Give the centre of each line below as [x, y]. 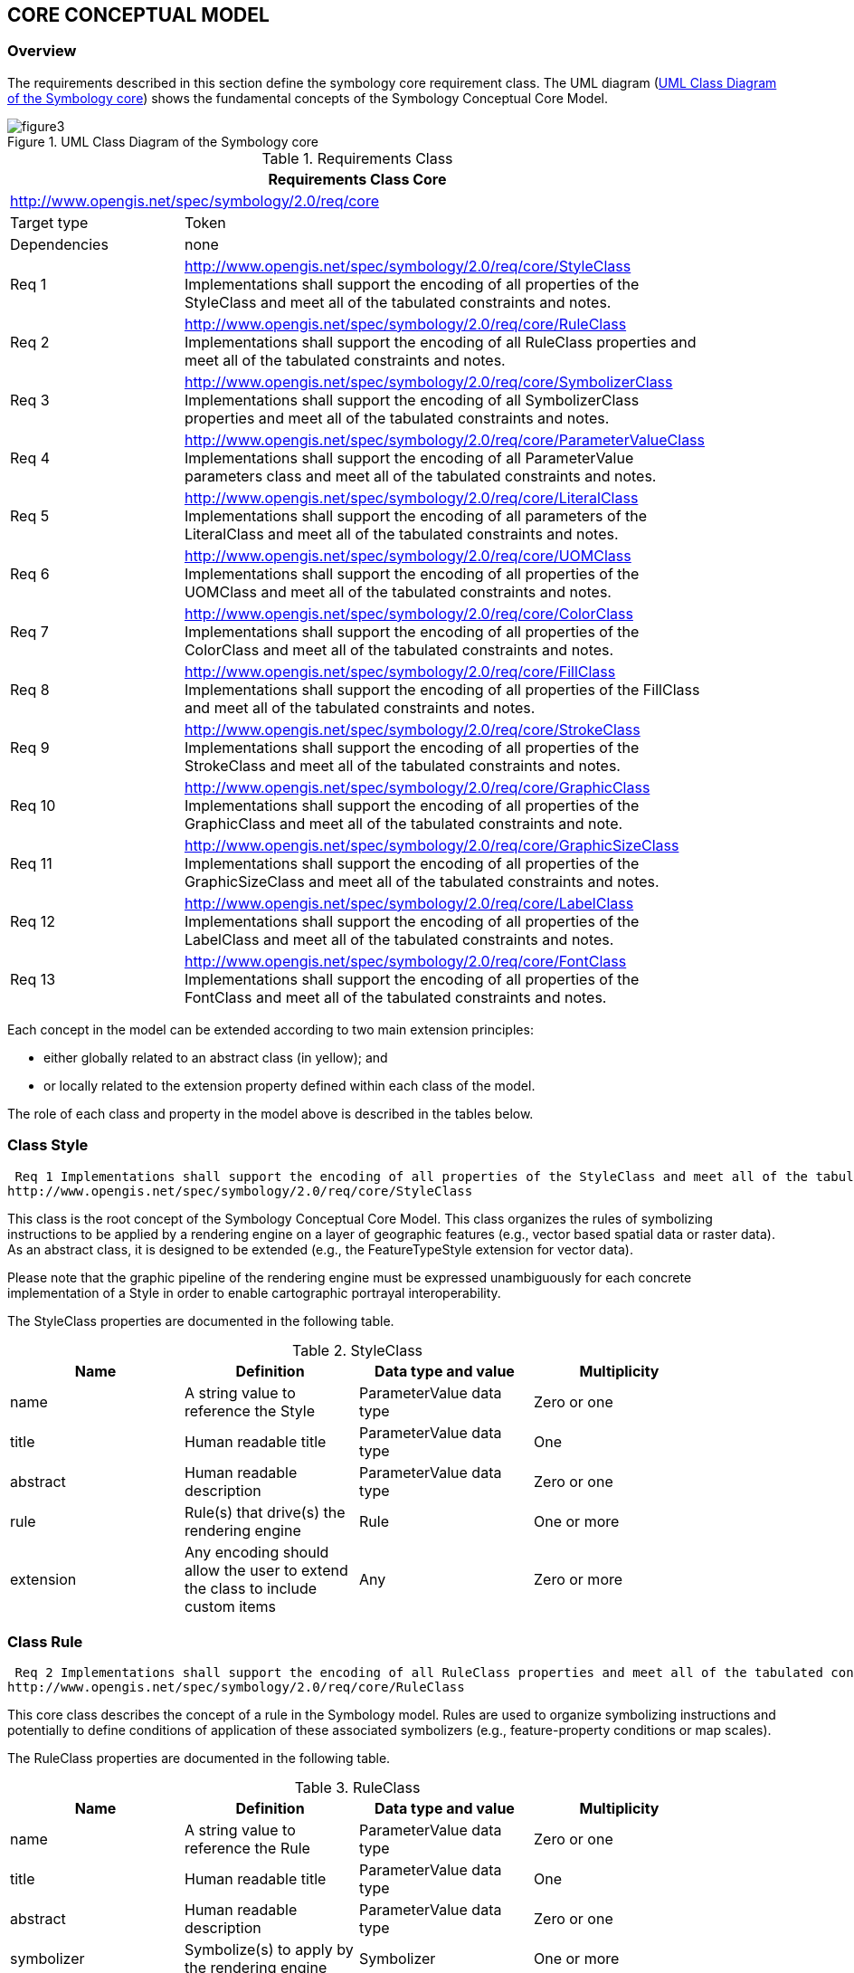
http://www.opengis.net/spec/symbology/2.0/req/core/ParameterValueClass [444, 439]
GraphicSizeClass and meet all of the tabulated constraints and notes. [422, 881]
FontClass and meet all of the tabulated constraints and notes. [395, 997]
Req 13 [33, 979]
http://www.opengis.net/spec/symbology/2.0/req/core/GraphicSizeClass [432, 845]
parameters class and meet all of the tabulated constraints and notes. [420, 476]
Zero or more [579, 1579]
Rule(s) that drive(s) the [265, 1512]
